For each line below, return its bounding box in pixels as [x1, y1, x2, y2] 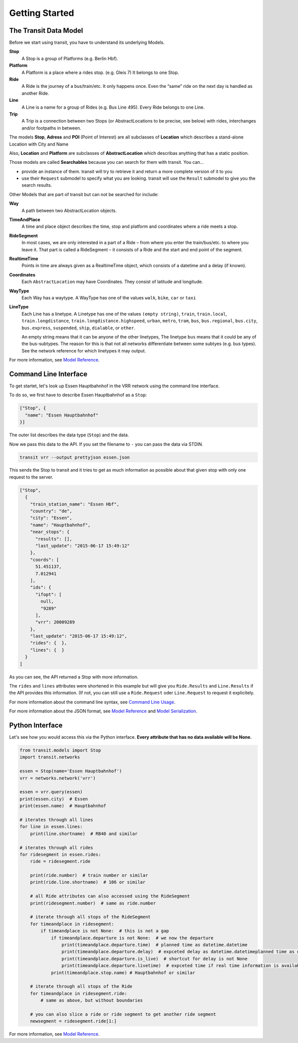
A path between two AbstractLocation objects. [21, 208, 117, 213]
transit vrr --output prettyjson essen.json [19, 454, 130, 460]
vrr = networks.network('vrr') [19, 775, 96, 781]
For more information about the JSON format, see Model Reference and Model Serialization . [9, 708, 198, 714]
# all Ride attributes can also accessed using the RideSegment [30, 894, 190, 899]
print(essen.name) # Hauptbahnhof [19, 803, 106, 809]
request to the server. [9, 474, 54, 480]
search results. [21, 182, 52, 188]
